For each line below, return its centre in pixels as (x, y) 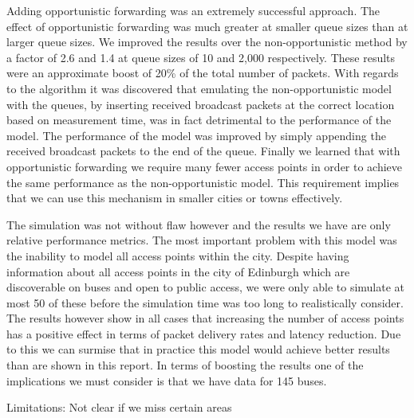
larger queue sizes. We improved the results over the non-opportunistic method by (207, 42)
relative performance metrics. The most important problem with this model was (202, 240)
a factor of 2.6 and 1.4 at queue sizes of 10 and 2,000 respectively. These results (201, 57)
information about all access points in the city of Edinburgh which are (178, 271)
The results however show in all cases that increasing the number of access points (205, 318)
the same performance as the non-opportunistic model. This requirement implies (203, 182)
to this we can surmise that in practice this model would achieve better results (198, 349)
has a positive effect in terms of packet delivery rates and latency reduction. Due (204, 333)
